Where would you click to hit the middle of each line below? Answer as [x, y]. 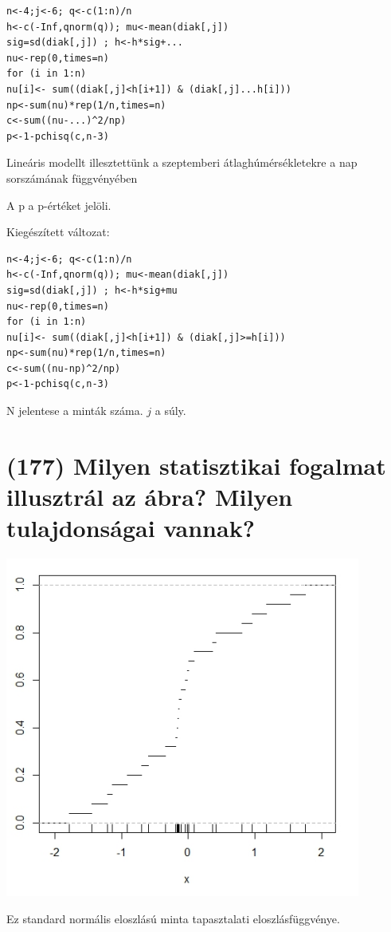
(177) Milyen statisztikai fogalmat [196, 465]
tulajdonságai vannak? [131, 528]
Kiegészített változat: [58, 232]
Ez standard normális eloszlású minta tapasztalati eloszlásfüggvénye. [173, 918]
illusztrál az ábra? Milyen [150, 497]
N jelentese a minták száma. [75, 411]
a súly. [170, 411]
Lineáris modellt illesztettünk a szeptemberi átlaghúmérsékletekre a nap [182, 162]
